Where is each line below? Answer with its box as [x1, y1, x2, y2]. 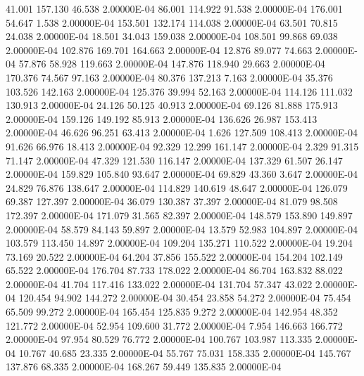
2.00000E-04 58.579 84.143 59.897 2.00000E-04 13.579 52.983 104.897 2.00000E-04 [6, 221, 358, 236]
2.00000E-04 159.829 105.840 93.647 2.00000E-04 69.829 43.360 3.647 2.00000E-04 [6, 167, 358, 181]
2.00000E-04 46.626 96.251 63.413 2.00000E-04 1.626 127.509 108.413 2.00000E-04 [6, 125, 358, 140]
